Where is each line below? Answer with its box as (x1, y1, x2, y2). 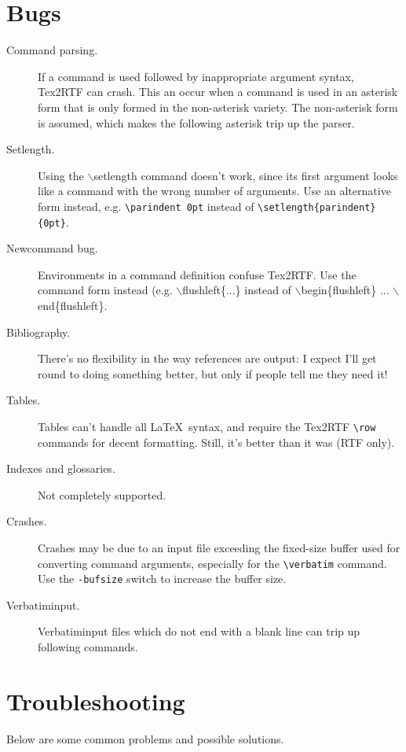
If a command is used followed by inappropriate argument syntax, (38, 68, 354, 84)
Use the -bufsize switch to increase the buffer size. (38, 570, 287, 587)
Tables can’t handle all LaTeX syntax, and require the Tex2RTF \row (38, 418, 376, 434)
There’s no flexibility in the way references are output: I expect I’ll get (38, 350, 377, 367)
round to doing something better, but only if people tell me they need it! (38, 365, 388, 382)
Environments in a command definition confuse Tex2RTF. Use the (38, 266, 357, 282)
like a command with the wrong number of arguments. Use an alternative (38, 182, 391, 199)
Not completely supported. (38, 486, 166, 503)
